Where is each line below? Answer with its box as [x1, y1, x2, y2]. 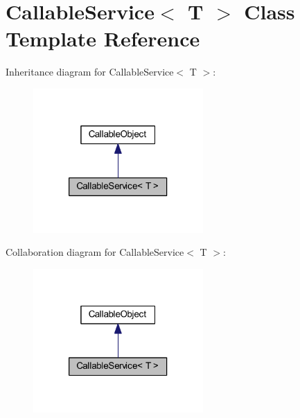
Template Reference [6, 24, 200, 53]
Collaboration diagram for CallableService [6, 245, 184, 259]
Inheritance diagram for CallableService [6, 64, 174, 79]
